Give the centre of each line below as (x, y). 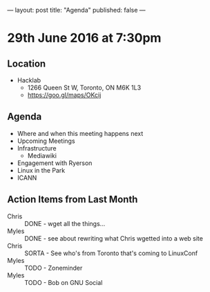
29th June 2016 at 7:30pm (84, 38)
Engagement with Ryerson (55, 163)
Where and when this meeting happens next (80, 133)
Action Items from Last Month (73, 199)
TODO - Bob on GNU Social (64, 282)
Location (27, 63)
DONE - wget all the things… (65, 223)
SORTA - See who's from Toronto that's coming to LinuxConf (111, 253)
